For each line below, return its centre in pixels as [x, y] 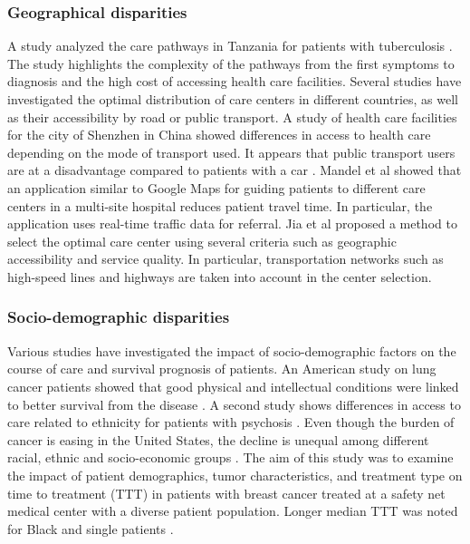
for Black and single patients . [91, 528]
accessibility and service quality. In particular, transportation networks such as [225, 259]
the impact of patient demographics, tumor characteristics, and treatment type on [235, 475]
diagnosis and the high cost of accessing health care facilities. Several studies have [235, 81]
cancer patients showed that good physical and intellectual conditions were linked [233, 386]
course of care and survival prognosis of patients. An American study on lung [222, 369]
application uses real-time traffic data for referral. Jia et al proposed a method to [232, 223]
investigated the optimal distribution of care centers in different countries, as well [233, 99]
